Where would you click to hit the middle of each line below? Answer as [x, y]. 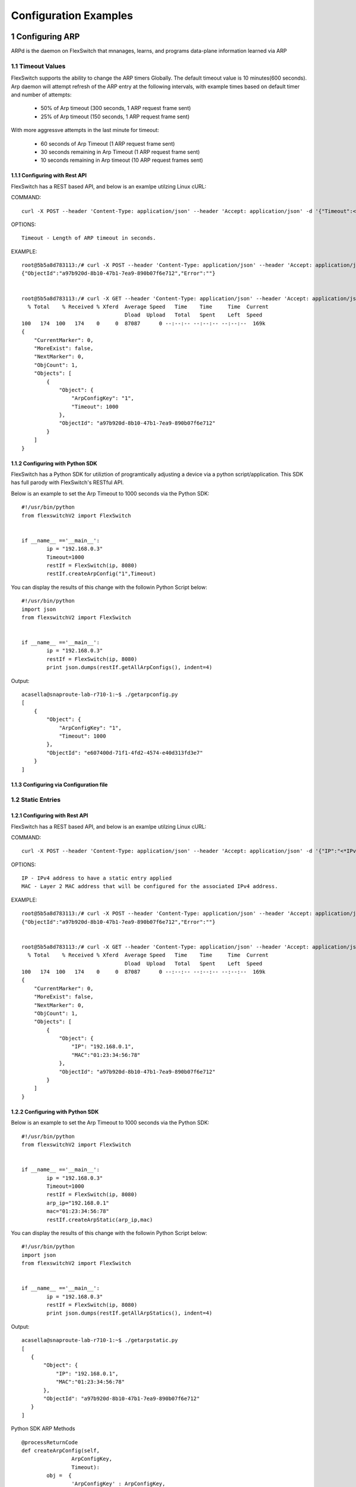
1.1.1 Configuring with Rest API [49, 175]
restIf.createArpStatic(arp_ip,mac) [100, 1220]
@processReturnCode [50, 1442]
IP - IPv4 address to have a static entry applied [97, 878]
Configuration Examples [72, 15]
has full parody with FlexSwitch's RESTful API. [67, 482]
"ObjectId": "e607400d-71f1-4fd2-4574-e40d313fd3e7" [125, 753]
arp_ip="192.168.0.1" [78, 1203]
